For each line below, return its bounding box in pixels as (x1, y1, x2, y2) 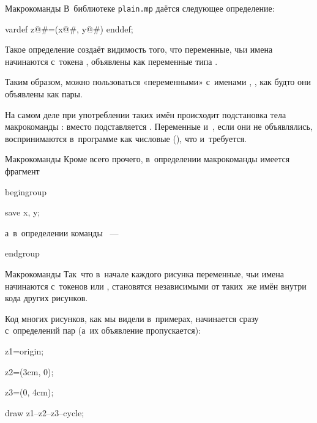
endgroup (5, 247, 40, 260)
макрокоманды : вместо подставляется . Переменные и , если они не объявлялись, (5, 120, 313, 133)
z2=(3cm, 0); (5, 365, 54, 378)
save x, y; (5, 206, 40, 219)
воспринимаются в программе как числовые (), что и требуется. (5, 132, 247, 144)
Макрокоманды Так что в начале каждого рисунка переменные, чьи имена (5, 267, 284, 280)
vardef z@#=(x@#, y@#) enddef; (5, 22, 133, 35)
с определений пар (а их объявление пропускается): (5, 324, 201, 337)
